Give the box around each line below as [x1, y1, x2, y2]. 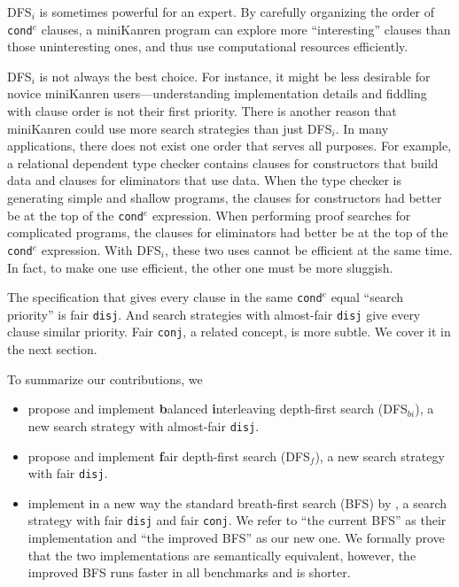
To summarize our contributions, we [7, 369, 203, 388]
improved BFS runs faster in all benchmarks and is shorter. [27, 563, 351, 582]
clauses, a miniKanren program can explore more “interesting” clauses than [41, 19, 451, 38]
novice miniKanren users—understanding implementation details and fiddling [7, 84, 427, 103]
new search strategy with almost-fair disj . [27, 416, 260, 435]
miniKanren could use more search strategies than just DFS [7, 119, 332, 137]
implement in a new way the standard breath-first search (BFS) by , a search [27, 493, 447, 512]
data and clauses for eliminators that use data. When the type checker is [7, 171, 401, 189]
